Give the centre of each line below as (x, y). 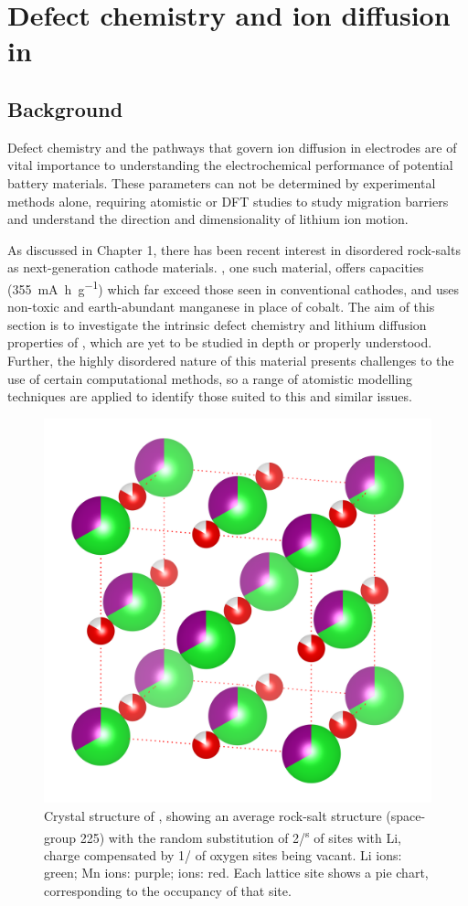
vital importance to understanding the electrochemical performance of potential (230, 165)
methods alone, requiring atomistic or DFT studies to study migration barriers (228, 201)
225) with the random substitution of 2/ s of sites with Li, (240, 836)
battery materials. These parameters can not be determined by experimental (222, 182)
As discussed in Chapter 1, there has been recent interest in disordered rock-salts (234, 249)
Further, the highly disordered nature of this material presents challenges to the (231, 360)
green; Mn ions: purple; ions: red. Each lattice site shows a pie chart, (236, 873)
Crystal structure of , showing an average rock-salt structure (213, 816)
